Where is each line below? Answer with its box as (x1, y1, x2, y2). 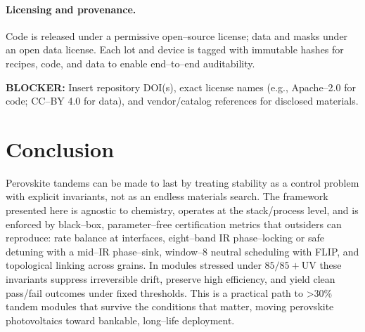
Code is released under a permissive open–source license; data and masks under (6, 28, 348, 43)
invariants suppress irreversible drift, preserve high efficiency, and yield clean (6, 272, 335, 286)
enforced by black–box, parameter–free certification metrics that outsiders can (6, 216, 342, 231)
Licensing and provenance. (6, 1, 136, 16)
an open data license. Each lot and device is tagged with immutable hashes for (6, 42, 344, 57)
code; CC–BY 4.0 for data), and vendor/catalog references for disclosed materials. (6, 93, 359, 108)
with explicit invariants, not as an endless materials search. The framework (6, 189, 328, 204)
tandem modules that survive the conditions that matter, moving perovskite (6, 299, 334, 314)
